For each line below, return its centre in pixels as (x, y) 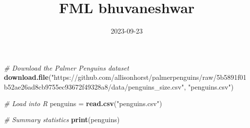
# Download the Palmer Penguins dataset (67, 67)
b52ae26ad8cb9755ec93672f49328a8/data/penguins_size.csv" (94, 86)
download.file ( (28, 77)
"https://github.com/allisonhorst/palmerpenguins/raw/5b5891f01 (149, 77)
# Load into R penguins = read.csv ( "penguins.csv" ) (83, 103)
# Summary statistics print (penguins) (62, 119)
